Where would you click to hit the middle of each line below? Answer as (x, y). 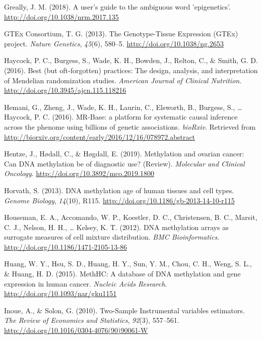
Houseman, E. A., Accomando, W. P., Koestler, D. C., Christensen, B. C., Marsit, (131, 217)
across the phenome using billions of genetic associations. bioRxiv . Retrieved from (130, 126)
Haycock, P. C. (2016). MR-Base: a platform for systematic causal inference (121, 117)
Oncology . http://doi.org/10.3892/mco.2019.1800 (79, 173)
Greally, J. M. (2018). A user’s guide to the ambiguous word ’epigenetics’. (117, 7)
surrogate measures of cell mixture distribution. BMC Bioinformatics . (112, 237)
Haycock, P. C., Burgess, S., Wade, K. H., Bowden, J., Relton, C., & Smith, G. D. (131, 60)
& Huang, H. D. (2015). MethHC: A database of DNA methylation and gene (122, 274)
